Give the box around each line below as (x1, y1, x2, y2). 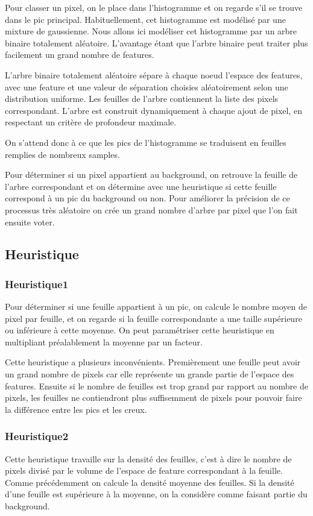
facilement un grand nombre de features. (5, 48, 154, 61)
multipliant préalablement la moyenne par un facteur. (5, 335, 203, 348)
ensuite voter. (5, 215, 55, 228)
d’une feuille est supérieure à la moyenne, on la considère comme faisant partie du (5, 488, 308, 500)
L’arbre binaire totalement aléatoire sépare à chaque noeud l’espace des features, (5, 68, 303, 81)
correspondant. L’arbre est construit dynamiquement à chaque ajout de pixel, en (5, 104, 302, 116)
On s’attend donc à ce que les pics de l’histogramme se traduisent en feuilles (5, 136, 286, 148)
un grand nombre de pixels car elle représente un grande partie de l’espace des (5, 368, 294, 380)
